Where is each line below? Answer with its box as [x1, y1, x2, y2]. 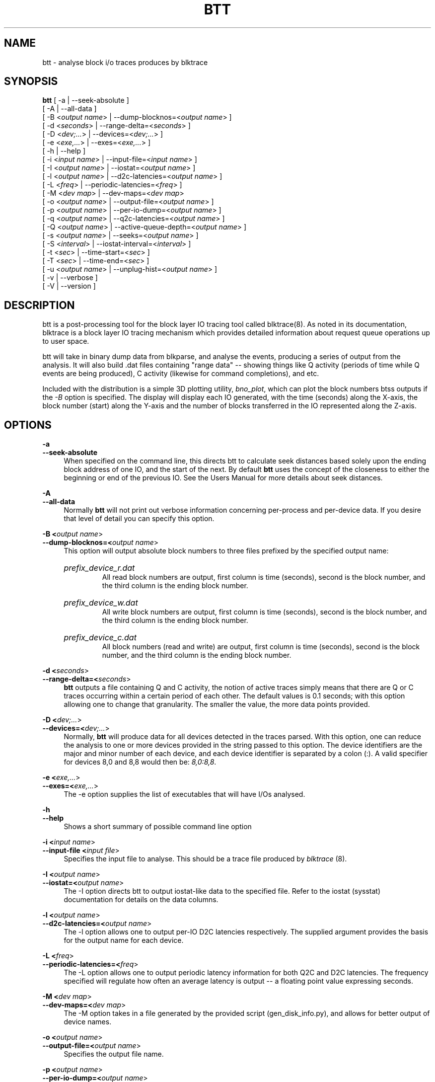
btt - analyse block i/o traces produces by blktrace [42, 58, 208, 67]
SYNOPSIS [4, 75, 58, 88]
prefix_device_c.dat [64, 632, 137, 643]
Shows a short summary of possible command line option [64, 822, 252, 831]
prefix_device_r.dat [64, 563, 135, 573]
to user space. [42, 337, 89, 346]
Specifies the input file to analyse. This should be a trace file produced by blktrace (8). [64, 854, 347, 863]
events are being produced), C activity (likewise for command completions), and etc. [42, 369, 319, 378]
